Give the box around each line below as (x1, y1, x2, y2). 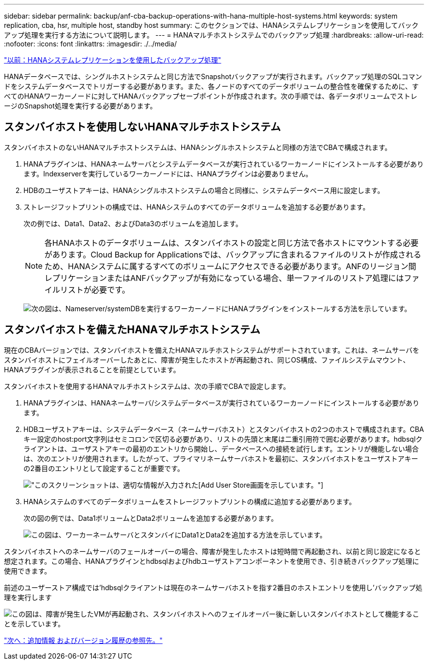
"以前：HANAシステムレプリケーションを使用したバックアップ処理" (4, 56, 221, 64)
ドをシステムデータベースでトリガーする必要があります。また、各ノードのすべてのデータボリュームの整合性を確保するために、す (4, 82, 419, 90)
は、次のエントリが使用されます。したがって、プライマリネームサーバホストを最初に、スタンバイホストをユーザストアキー (23, 454, 418, 463)
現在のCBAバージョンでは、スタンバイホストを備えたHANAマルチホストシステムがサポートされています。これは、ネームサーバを (4, 345, 420, 354)
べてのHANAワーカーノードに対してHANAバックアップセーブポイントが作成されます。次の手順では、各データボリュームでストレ (4, 92, 418, 100)
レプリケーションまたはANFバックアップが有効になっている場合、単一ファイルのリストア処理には (44, 273, 404, 283)
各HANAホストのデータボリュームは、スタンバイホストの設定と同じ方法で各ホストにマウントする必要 (44, 237, 419, 248)
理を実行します (4, 593, 52, 601)
